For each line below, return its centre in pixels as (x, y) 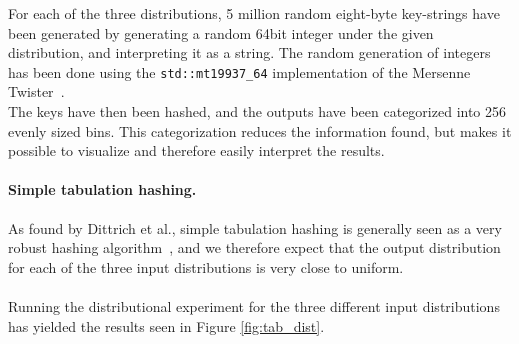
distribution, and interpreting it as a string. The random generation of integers (249, 52)
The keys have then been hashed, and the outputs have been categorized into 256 (257, 111)
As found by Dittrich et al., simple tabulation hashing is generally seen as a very (255, 227)
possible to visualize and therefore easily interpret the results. (196, 150)
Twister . (36, 91)
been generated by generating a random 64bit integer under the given (221, 32)
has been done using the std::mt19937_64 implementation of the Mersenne (239, 71)
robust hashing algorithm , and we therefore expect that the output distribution (254, 247)
